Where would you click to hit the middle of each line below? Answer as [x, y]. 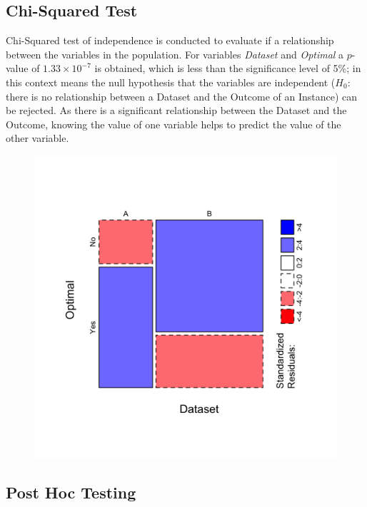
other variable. [37, 138]
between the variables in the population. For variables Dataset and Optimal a [175, 54]
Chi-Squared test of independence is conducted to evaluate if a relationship [170, 40]
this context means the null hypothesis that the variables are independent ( [171, 82]
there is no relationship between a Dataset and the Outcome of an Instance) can [182, 96]
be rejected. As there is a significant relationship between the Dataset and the [176, 110]
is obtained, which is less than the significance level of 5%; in [228, 68]
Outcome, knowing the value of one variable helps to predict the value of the [174, 124]
